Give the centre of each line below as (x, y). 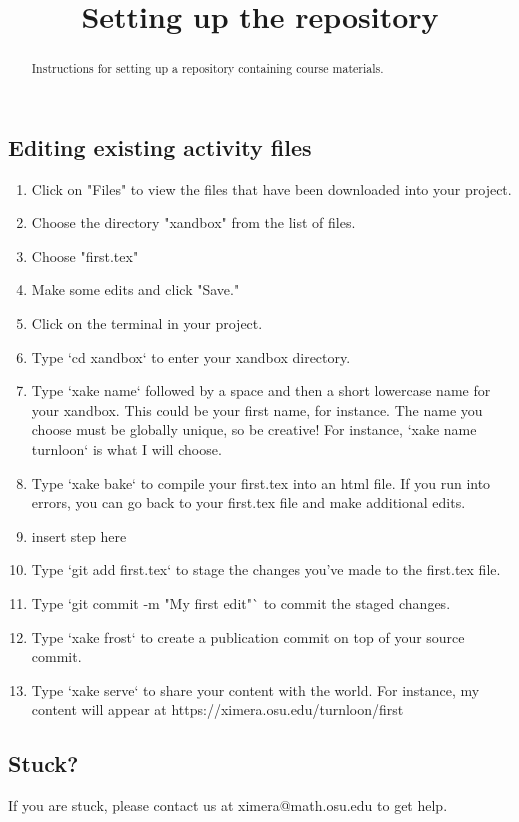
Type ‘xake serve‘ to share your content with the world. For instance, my (255, 689)
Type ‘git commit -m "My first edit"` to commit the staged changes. (241, 602)
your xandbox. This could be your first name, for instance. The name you (257, 409)
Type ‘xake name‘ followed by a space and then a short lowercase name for (261, 390)
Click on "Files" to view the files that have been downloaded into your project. (271, 188)
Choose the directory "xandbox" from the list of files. (193, 222)
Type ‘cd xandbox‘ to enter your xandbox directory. (191, 356)
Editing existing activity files (160, 146)
